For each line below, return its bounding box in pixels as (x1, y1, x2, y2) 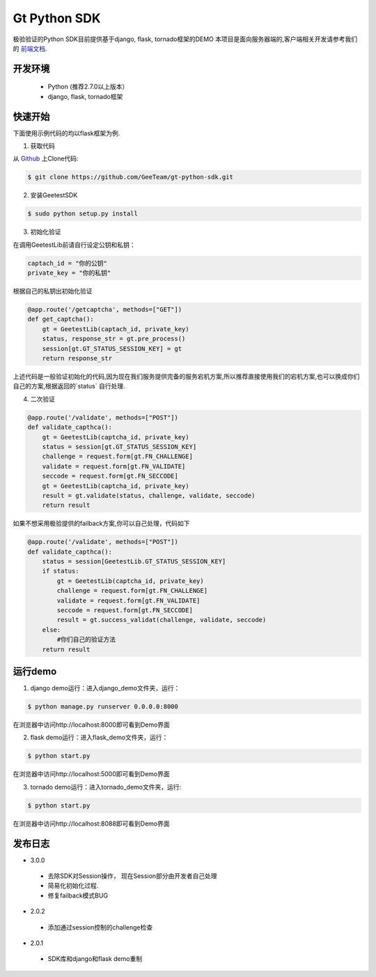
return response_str (42, 354, 113, 363)
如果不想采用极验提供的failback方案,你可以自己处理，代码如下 (13, 520, 190, 528)
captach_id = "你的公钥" (27, 259, 108, 267)
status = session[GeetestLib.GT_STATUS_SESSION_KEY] (42, 558, 226, 566)
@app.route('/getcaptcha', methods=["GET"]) (27, 305, 182, 314)
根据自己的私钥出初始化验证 (13, 287, 93, 296)
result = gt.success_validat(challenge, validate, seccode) (56, 616, 267, 624)
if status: (42, 567, 79, 575)
